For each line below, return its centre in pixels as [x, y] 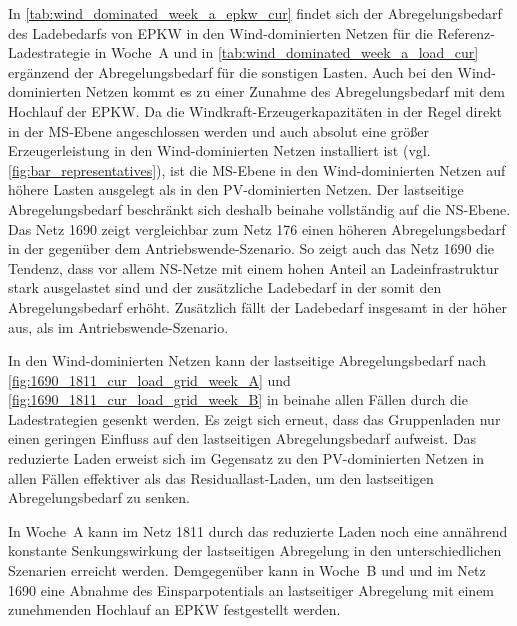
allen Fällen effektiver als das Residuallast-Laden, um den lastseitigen [221, 477]
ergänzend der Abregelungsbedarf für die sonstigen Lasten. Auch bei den [230, 71]
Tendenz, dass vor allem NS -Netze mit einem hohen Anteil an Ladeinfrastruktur [253, 267]
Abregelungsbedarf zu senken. [99, 497]
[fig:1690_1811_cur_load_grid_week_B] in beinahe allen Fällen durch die [238, 399]
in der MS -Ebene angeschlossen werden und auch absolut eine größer [219, 130]
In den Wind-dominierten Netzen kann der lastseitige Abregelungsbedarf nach [247, 360]
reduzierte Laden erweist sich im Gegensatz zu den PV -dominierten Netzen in [246, 458]
